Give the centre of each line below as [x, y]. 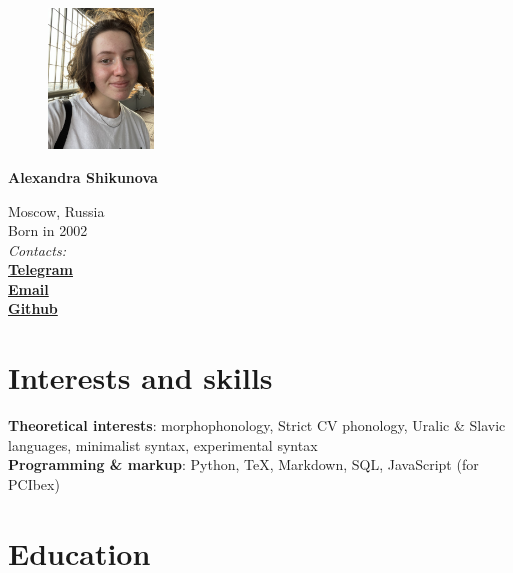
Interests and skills [140, 377]
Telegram [41, 269]
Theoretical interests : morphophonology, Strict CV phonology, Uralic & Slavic [257, 425]
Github [33, 308]
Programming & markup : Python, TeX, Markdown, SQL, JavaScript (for [243, 464]
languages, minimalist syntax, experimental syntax [163, 444]
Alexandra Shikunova [83, 176]
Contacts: [37, 249]
